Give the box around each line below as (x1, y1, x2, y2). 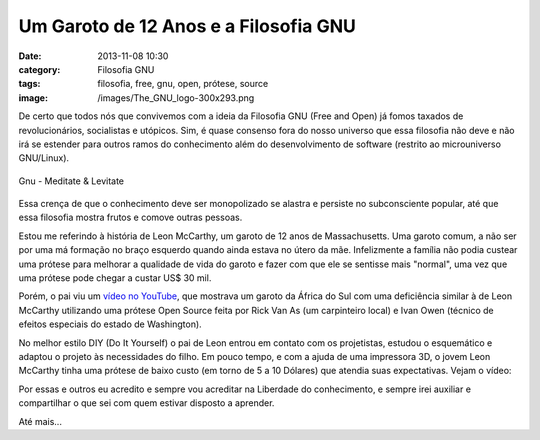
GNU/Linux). (18, 152, 70, 164)
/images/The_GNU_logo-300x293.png (97, 91, 255, 104)
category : (18, 63, 61, 75)
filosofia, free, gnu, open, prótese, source (97, 78, 269, 90)
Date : (18, 50, 42, 62)
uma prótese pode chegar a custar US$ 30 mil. (18, 272, 212, 284)
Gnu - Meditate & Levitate (18, 175, 125, 187)
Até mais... (18, 415, 62, 427)
